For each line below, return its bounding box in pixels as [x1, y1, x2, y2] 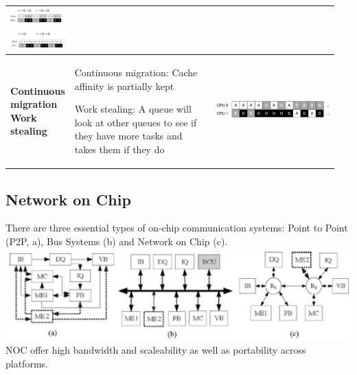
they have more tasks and [74, 128, 183, 143]
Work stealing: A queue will [74, 102, 192, 116]
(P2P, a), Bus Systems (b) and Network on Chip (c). [5, 234, 228, 248]
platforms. [5, 356, 48, 370]
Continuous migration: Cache [74, 65, 198, 80]
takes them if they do [74, 142, 165, 157]
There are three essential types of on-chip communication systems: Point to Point [5, 220, 348, 235]
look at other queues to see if [74, 115, 197, 129]
